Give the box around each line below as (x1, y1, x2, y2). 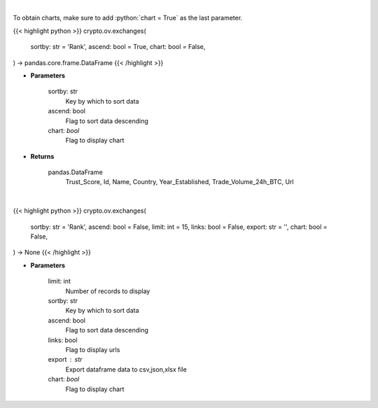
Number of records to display (65, 287, 150, 295)
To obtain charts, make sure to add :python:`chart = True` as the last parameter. (13, 14, 243, 22)
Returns (30, 152, 55, 160)
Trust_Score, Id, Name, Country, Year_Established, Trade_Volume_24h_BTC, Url (65, 178, 294, 186)
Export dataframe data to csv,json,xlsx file (65, 365, 187, 374)
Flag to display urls (65, 345, 120, 353)
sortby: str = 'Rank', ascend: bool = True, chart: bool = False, (30, 43, 206, 51)
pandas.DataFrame (48, 168, 103, 176)
